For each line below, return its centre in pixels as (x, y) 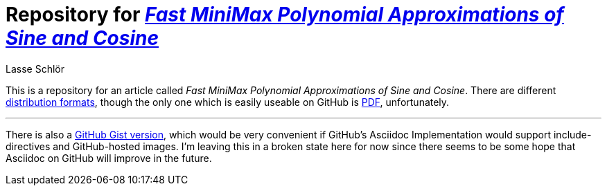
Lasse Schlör (35, 69)
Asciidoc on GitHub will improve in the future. (109, 158)
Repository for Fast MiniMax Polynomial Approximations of (285, 15)
